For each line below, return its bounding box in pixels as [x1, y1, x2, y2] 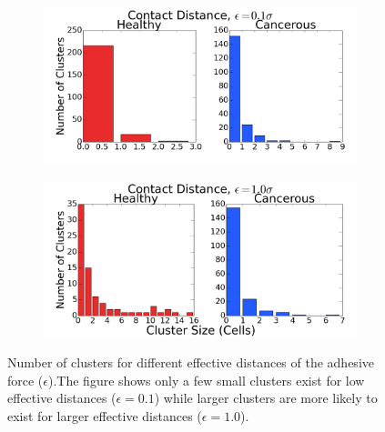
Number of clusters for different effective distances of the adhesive [7, 353, 374, 372]
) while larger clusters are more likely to [154, 388, 378, 407]
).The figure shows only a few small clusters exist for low [48, 370, 365, 389]
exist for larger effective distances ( [7, 406, 202, 425]
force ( [7, 370, 44, 389]
